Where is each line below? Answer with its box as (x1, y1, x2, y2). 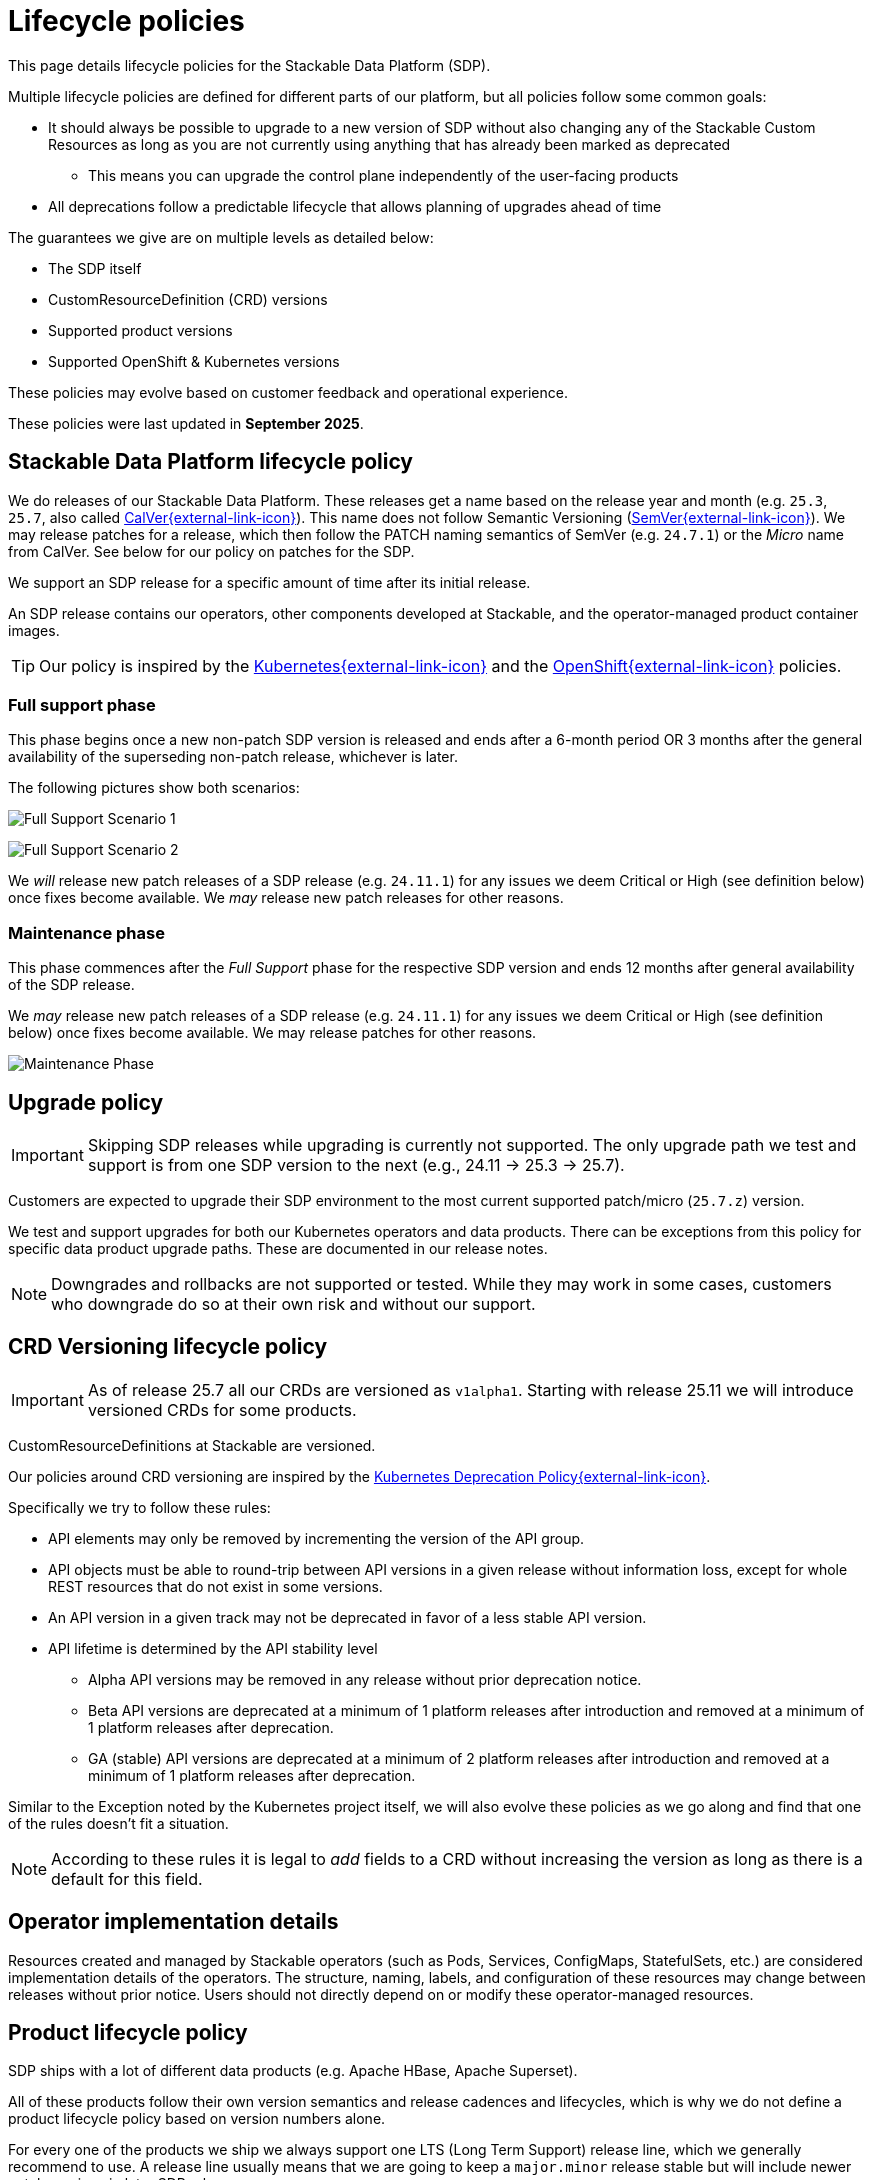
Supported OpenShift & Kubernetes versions (48, 352, 340, 370)
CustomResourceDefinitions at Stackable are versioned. (8, 1436, 376, 1454)
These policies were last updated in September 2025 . (8, 414, 364, 432)
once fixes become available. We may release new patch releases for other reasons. (8, 889, 564, 907)
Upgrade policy (8, 1089, 164, 1115)
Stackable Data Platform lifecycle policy (8, 449, 414, 475)
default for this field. (51, 1868, 203, 1889)
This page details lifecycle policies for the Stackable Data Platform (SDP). (8, 56, 491, 74)
